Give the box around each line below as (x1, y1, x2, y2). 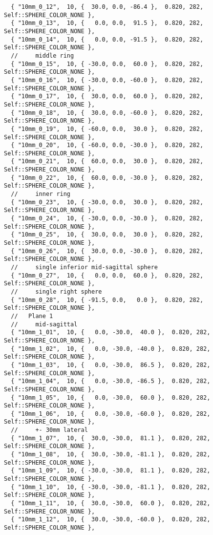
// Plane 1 (11, 312, 53, 320)
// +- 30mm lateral (11, 427, 88, 434)
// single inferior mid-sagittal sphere (11, 264, 158, 271)
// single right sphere (11, 288, 102, 295)
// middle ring (11, 52, 74, 59)
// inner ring (11, 191, 71, 198)
